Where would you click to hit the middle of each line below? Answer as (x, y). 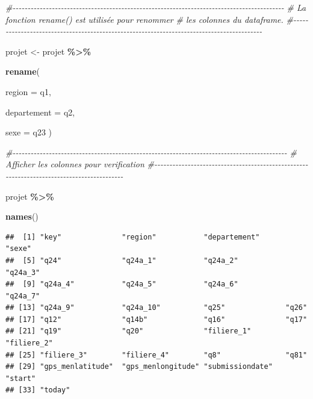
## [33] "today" (38, 390)
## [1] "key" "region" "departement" (133, 237)
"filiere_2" (29, 343)
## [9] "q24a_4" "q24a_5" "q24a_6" (122, 284)
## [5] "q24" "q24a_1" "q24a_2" (122, 260)
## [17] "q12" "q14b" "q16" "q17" (156, 319)
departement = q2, (40, 112)
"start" (21, 378)
